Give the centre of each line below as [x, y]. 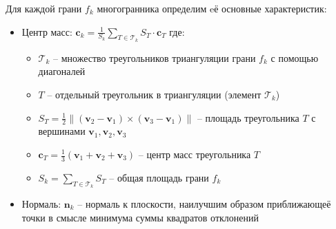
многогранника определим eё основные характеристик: [212, 8]
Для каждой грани [44, 8]
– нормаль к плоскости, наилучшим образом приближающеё [204, 204]
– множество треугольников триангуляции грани [155, 57]
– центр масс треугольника [195, 154]
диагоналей [62, 71]
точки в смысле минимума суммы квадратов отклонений [140, 217]
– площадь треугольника [248, 117]
